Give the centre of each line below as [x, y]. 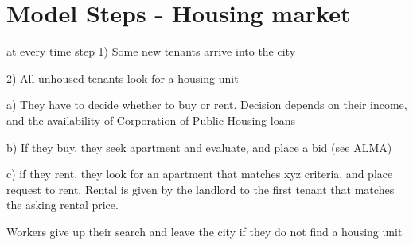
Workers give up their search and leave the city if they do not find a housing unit [205, 231]
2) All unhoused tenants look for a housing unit [123, 78]
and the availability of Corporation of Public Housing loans [151, 120]
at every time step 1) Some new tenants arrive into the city [151, 51]
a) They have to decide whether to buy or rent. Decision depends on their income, [207, 105]
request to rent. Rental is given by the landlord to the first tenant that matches [201, 189]
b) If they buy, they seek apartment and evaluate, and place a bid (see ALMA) [199, 147]
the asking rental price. [62, 205]
